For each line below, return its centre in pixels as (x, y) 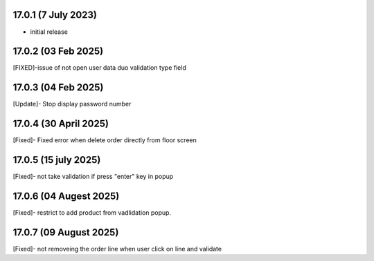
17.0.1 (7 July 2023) (55, 15)
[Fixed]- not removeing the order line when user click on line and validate (117, 249)
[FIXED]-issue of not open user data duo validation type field (99, 68)
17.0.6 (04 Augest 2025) (66, 196)
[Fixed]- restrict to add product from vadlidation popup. (92, 213)
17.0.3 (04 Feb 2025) (58, 87)
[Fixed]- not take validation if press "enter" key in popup (93, 177)
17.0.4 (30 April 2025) (61, 124)
